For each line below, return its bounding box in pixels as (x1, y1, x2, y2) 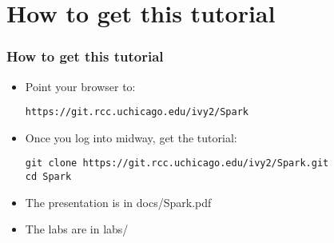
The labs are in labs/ (25, 221, 129, 237)
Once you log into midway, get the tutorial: (25, 129, 237, 145)
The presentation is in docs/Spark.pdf (25, 193, 212, 210)
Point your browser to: (25, 78, 136, 94)
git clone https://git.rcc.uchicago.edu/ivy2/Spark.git (25, 157, 329, 169)
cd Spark (25, 171, 72, 183)
